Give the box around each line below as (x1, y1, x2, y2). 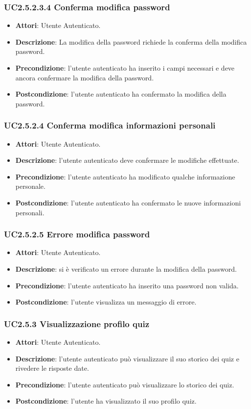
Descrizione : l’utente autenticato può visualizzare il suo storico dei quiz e (15, 353, 239, 363)
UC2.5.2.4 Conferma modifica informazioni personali (4, 119, 216, 131)
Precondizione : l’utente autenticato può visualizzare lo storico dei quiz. (15, 379, 234, 389)
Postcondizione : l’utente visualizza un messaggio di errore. (15, 297, 197, 307)
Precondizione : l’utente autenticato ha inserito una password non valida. (15, 280, 239, 290)
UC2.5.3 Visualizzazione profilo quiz (4, 317, 150, 330)
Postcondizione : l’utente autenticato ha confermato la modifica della (15, 89, 227, 99)
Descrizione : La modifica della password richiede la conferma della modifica (15, 36, 247, 47)
